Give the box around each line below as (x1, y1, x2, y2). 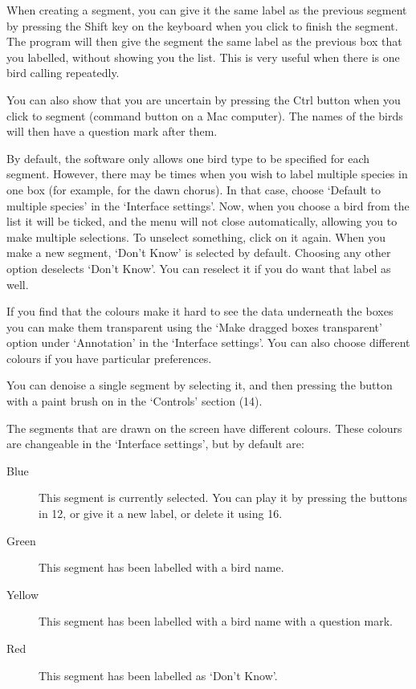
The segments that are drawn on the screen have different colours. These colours (6, 419, 402, 436)
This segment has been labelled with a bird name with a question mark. (39, 613, 393, 630)
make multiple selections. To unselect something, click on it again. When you (6, 228, 385, 245)
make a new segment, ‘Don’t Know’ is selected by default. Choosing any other (6, 244, 391, 261)
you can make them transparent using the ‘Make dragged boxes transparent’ (6, 318, 382, 335)
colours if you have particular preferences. (6, 349, 212, 366)
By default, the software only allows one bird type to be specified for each (6, 149, 370, 166)
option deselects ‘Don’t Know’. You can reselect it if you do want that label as (6, 259, 391, 276)
